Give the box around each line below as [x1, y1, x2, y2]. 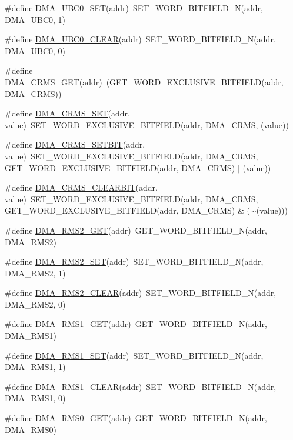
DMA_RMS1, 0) [5, 392, 66, 404]
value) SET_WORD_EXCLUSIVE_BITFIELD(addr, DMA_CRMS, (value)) [5, 118, 289, 131]
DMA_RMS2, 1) [5, 266, 66, 279]
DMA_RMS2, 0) [5, 298, 66, 310]
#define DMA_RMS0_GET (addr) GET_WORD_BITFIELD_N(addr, [5, 412, 267, 424]
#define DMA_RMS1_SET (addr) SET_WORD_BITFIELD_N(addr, [5, 349, 264, 361]
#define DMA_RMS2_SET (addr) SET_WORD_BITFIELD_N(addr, [5, 255, 264, 268]
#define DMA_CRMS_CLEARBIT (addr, [5, 181, 158, 194]
